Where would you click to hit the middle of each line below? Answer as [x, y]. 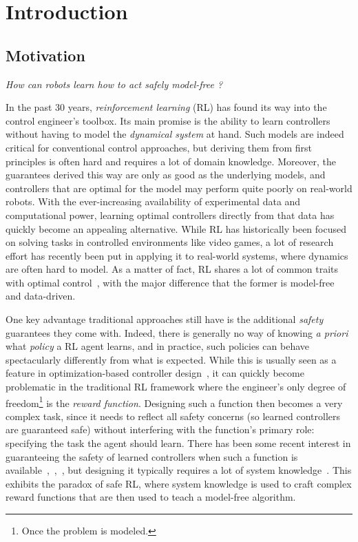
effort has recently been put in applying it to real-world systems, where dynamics [177, 255]
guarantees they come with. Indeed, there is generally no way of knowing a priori [177, 332]
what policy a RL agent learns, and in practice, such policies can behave [158, 346]
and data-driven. [41, 296]
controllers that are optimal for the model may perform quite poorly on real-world [179, 188]
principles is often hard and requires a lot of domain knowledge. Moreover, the [171, 161]
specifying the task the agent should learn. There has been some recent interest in [178, 443]
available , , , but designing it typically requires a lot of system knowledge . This [179, 470]
